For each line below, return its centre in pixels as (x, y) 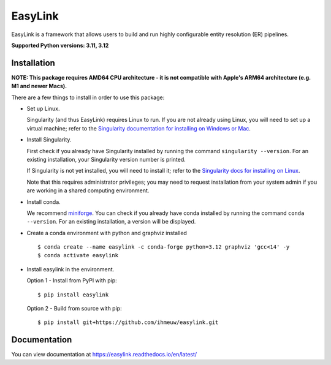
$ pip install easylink (73, 295)
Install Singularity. (49, 140)
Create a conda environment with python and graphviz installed (107, 233)
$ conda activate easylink (78, 255)
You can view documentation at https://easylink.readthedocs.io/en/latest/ (104, 355)
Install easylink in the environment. (70, 269)
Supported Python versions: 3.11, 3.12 (60, 45)
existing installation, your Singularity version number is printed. (106, 159)
